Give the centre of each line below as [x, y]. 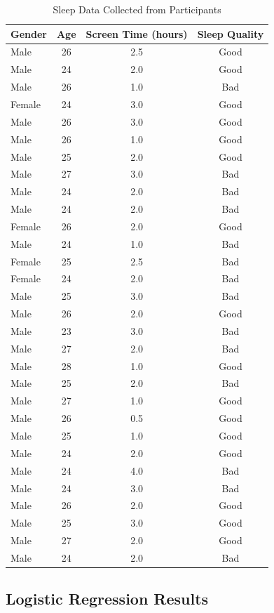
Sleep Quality [231, 33]
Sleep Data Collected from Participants [137, 9]
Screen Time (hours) [137, 33]
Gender [29, 33]
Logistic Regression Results [107, 599]
